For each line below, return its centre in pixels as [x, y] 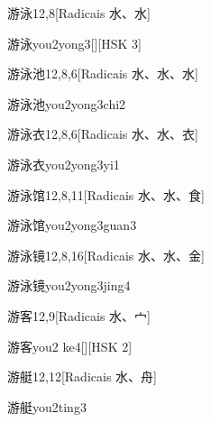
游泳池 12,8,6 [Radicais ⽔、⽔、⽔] [103, 73]
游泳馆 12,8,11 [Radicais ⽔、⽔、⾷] [106, 194]
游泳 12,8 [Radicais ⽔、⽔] [79, 13]
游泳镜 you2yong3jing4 [69, 285]
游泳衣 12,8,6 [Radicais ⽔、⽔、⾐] [103, 134]
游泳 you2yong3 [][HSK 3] [74, 43]
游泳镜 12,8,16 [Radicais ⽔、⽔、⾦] [106, 255]
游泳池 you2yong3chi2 [67, 103]
